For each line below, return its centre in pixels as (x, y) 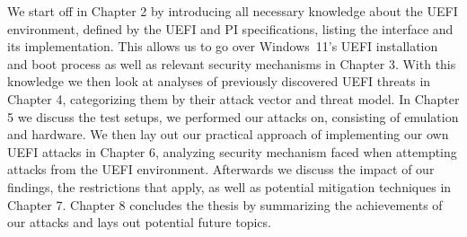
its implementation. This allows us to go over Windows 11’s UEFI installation (223, 46)
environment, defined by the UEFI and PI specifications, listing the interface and (230, 28)
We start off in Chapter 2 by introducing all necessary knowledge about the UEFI (233, 11)
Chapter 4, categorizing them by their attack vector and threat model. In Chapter (233, 98)
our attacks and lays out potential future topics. (139, 222)
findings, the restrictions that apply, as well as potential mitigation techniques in (229, 186)
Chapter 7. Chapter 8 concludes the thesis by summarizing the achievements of (225, 204)
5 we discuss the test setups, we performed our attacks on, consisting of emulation (233, 116)
